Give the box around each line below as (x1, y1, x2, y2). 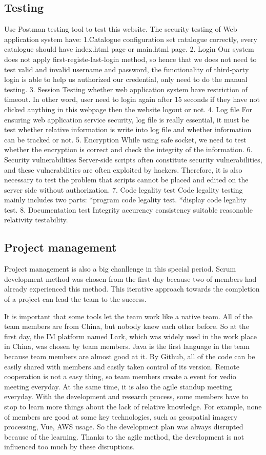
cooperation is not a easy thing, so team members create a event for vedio (4, 371, 236, 382)
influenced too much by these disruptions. (4, 441, 135, 452)
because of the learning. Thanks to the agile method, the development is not (4, 431, 244, 442)
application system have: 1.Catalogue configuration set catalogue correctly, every (4, 33, 257, 44)
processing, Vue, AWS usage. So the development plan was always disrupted (4, 421, 243, 432)
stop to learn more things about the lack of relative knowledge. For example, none (4, 401, 262, 411)
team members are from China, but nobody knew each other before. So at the (4, 321, 249, 332)
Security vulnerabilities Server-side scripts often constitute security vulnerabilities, (4, 154, 262, 164)
